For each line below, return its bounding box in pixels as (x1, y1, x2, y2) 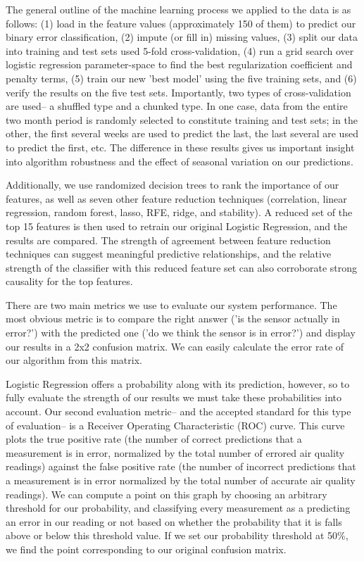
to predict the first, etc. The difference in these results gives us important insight (6, 139, 355, 154)
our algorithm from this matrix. (6, 353, 142, 367)
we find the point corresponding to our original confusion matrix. (6, 541, 287, 556)
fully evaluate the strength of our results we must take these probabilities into (6, 390, 341, 405)
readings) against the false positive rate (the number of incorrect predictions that (6, 459, 356, 474)
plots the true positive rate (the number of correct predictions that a (6, 431, 302, 446)
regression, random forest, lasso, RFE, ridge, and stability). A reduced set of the (6, 205, 353, 220)
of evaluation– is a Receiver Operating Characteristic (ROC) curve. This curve (6, 417, 345, 432)
